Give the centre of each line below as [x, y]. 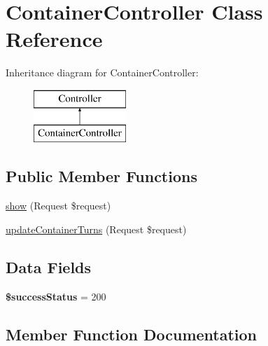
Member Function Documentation [132, 334]
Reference [54, 39]
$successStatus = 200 [56, 296]
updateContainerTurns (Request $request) [96, 229]
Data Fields [49, 267]
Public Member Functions [101, 176]
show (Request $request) [58, 206]
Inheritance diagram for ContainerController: [102, 72]
